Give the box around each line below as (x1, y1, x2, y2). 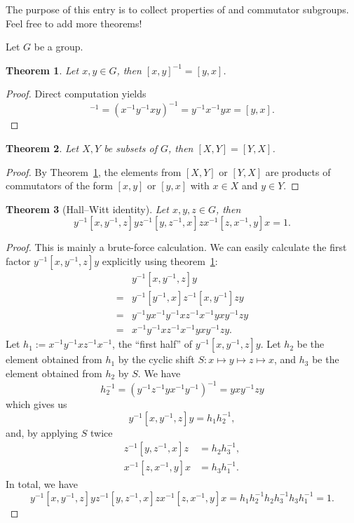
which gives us (6, 397, 67, 411)
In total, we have (6, 477, 79, 491)
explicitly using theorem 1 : (102, 254, 218, 269)
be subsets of (104, 141, 158, 156)
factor (6, 254, 31, 269)
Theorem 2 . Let (6, 141, 79, 156)
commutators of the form (6, 178, 113, 193)
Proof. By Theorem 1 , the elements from (6, 164, 182, 179)
